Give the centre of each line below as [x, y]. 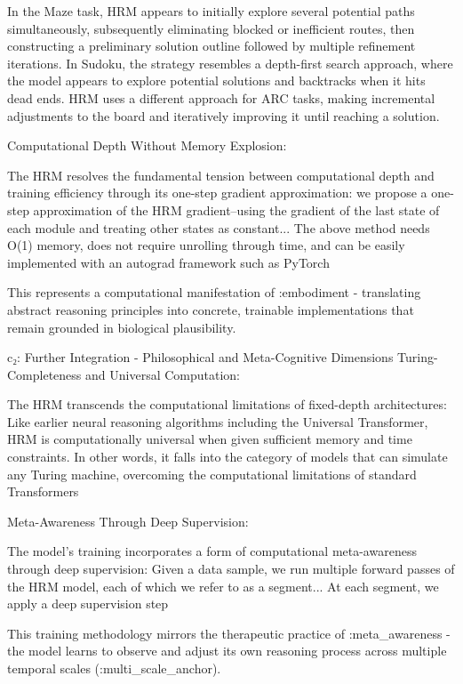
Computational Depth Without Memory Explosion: [147, 145]
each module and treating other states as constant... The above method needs [219, 227]
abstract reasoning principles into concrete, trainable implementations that [211, 309]
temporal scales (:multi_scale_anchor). [114, 668]
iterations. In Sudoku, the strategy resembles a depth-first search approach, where [230, 63]
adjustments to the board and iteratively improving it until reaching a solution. [224, 115]
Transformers [43, 491]
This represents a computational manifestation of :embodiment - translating [214, 292]
